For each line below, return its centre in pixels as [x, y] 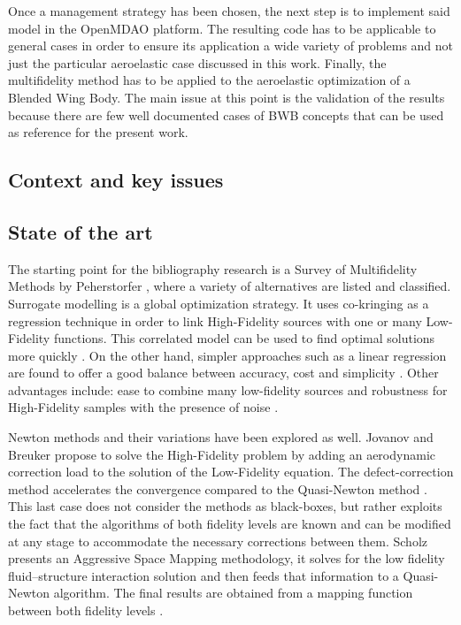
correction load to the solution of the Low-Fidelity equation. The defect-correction [231, 472]
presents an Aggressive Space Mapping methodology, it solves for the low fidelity [227, 558]
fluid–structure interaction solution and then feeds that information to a [204, 575]
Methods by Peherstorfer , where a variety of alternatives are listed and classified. [230, 286]
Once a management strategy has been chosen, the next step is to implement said [229, 11]
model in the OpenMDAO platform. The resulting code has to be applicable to [222, 28]
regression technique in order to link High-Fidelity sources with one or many [215, 320]
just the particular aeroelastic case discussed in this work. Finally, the [197, 62]
